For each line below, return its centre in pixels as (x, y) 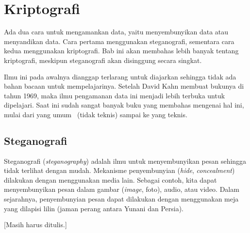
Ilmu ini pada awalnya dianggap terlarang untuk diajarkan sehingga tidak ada (120, 76)
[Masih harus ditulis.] (35, 225)
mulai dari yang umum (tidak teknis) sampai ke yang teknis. (96, 114)
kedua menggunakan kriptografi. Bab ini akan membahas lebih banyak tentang (121, 51)
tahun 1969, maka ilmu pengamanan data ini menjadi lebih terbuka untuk (115, 95)
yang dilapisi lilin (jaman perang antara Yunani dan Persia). (94, 208)
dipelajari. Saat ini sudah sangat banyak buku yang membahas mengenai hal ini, (124, 105)
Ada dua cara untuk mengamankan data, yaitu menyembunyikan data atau (116, 32)
